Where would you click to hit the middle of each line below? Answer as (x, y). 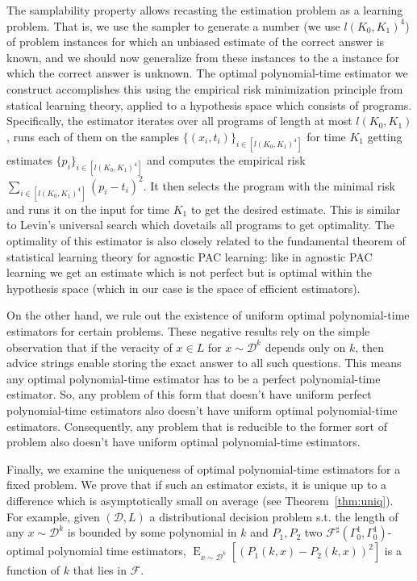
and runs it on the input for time (88, 209)
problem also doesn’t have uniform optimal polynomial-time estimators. (183, 442)
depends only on (305, 347)
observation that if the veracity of (90, 347)
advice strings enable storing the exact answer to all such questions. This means (204, 363)
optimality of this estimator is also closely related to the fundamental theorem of (206, 240)
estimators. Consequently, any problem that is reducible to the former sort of (197, 426)
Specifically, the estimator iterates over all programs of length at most (179, 121)
